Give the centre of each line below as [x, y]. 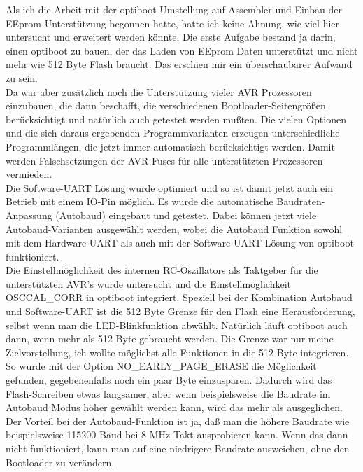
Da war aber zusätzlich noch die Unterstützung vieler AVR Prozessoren [159, 91]
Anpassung [29, 215]
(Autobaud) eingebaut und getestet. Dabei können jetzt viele [186, 215]
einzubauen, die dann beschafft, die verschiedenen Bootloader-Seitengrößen [166, 105]
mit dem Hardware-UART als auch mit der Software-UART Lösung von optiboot [180, 243]
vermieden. [29, 174]
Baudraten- [301, 201]
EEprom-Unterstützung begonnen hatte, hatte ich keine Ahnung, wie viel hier [173, 23]
